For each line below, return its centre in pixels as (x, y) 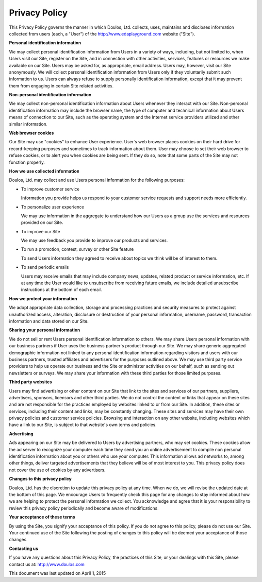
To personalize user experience (53, 207)
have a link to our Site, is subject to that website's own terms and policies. (83, 425)
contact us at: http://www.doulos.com (47, 564)
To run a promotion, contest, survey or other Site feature (77, 249)
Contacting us (24, 548)
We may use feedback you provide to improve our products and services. (95, 240)
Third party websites (31, 382)
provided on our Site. (42, 223)
